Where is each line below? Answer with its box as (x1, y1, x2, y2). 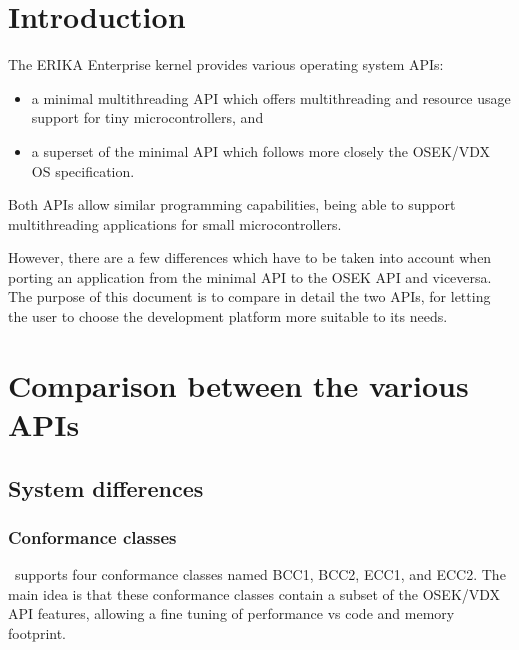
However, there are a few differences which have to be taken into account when (8, 247, 492, 268)
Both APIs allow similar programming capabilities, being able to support (8, 194, 456, 215)
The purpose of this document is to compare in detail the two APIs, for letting (8, 286, 491, 307)
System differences (8, 472, 204, 503)
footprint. (8, 623, 67, 643)
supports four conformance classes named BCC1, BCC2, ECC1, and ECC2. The (14, 564, 506, 585)
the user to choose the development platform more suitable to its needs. (8, 306, 448, 327)
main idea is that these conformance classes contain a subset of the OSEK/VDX (8, 583, 501, 604)
